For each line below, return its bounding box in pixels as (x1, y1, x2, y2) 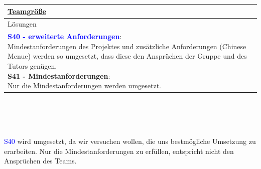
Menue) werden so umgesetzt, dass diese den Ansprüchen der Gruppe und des (8, 51, 247, 61)
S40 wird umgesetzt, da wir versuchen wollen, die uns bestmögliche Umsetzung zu (4, 136, 256, 146)
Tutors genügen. (8, 60, 57, 71)
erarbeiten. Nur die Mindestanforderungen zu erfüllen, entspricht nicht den (4, 145, 234, 156)
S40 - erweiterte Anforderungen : (8, 31, 122, 42)
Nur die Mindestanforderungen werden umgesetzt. (8, 80, 161, 91)
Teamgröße (8, 6, 46, 16)
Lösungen (8, 19, 37, 29)
